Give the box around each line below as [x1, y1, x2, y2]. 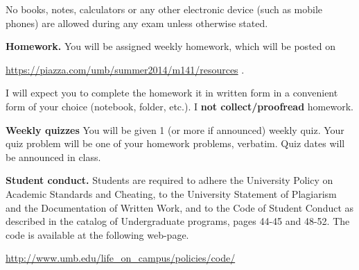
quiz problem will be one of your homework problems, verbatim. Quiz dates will [6, 136, 345, 151]
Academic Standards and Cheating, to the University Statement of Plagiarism [6, 186, 337, 201]
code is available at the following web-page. [6, 227, 189, 242]
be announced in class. [6, 149, 101, 164]
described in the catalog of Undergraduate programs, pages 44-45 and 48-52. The [6, 214, 350, 228]
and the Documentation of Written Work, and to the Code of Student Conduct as [6, 200, 354, 214]
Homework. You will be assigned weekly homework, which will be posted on [6, 39, 336, 53]
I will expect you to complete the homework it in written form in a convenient [6, 85, 338, 100]
